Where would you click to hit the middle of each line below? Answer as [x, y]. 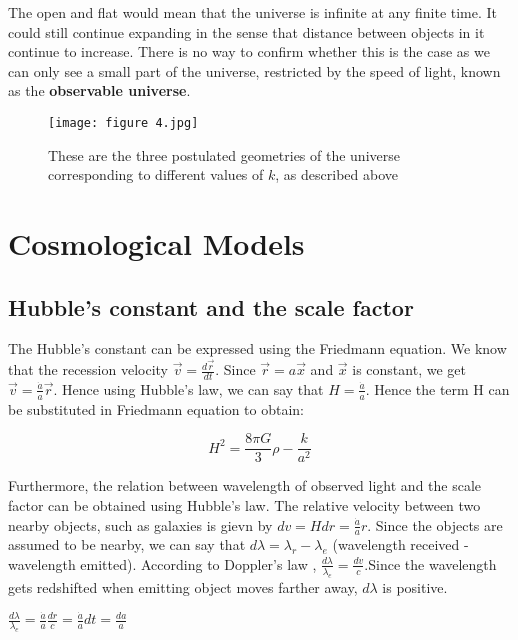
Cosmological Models [156, 243]
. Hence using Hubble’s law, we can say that [188, 388]
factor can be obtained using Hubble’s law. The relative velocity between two [244, 504]
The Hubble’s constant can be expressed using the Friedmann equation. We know [257, 348]
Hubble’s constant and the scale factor [211, 306]
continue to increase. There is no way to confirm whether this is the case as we [249, 51]
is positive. [415, 586]
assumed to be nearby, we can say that [127, 544]
